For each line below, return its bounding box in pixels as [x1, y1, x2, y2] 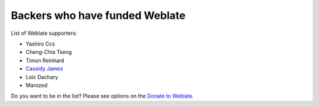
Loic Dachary [25, 73, 58, 80]
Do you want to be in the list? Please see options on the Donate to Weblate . [11, 92, 194, 100]
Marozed [25, 82, 47, 89]
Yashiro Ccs [25, 40, 56, 47]
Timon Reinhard [25, 57, 64, 64]
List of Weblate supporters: [11, 30, 77, 37]
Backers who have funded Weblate [11, 9, 186, 22]
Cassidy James [25, 65, 63, 72]
